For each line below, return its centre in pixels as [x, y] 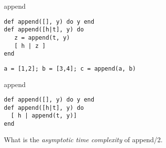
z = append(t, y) [42, 37]
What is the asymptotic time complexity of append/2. [83, 139]
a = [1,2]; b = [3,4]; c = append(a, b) [70, 68]
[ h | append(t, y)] [44, 116]
